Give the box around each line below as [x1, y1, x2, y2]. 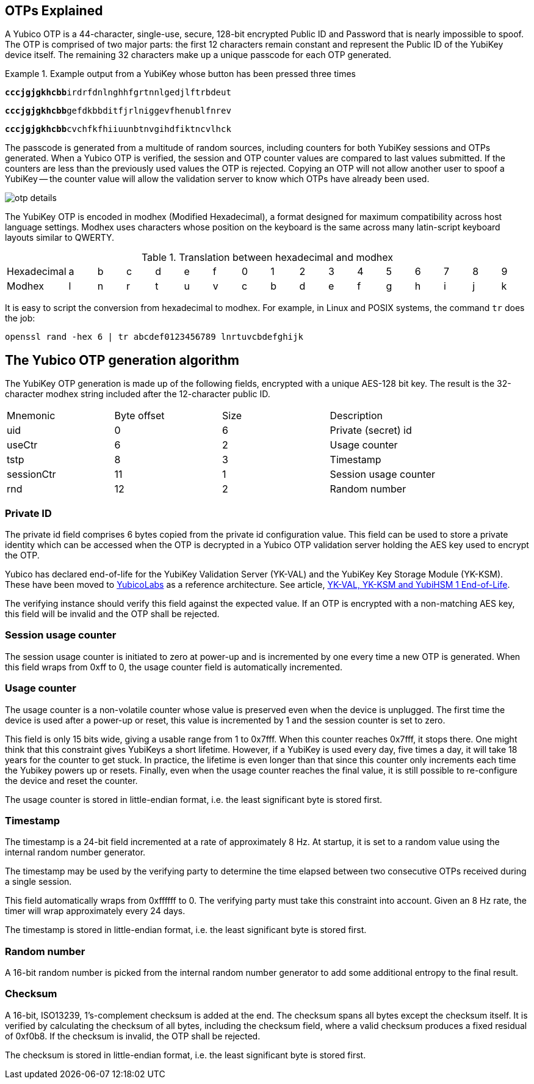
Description [330, 409, 383, 422]
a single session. [5, 876, 72, 887]
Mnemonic [7, 409, 56, 422]
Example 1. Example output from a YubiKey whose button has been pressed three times [5, 68, 356, 79]
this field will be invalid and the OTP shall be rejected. [5, 609, 220, 620]
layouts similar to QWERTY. [5, 232, 115, 243]
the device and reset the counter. [5, 775, 138, 786]
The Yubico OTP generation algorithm [5, 352, 239, 368]
